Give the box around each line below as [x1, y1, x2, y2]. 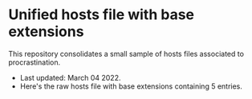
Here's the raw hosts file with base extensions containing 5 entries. [19, 81, 243, 91]
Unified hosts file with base [8, 6, 195, 24]
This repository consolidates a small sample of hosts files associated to [8, 49, 245, 58]
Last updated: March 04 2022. [19, 73, 121, 82]
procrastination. [8, 57, 61, 67]
